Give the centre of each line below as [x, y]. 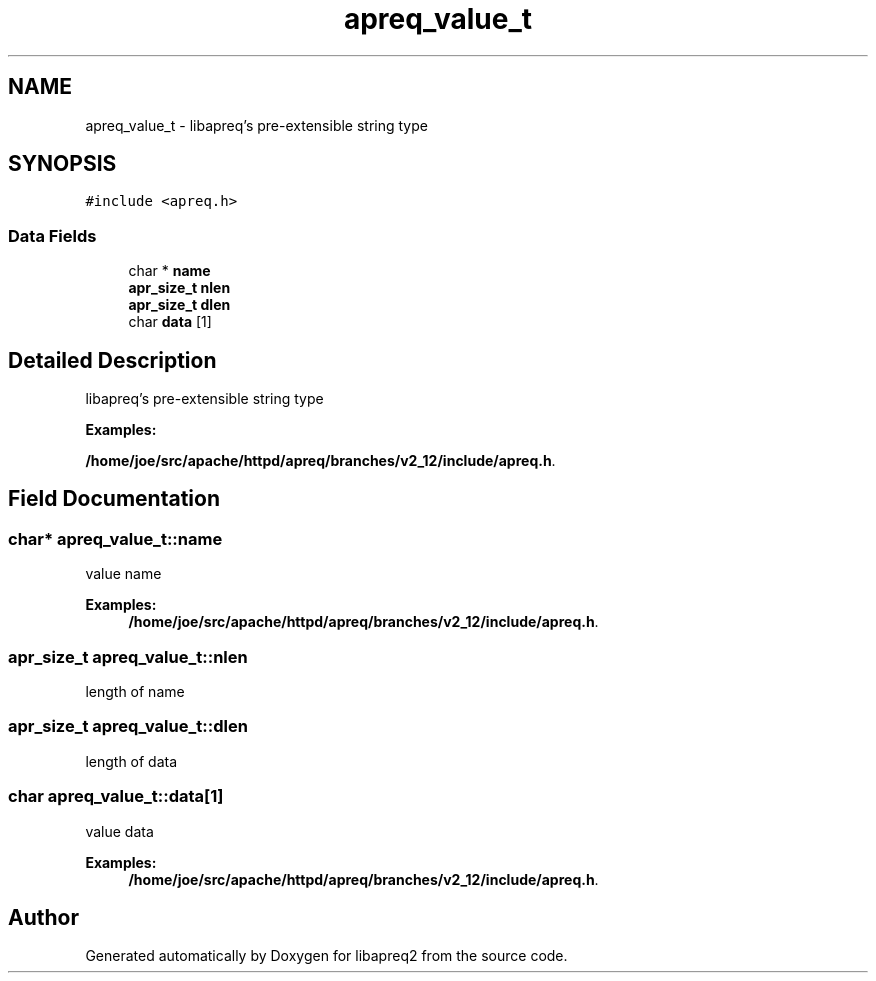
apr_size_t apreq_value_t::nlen [128, 656]
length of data [131, 761]
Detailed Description [112, 360]
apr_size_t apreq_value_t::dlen [128, 726]
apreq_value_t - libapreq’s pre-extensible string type [256, 125]
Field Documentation [114, 499]
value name [123, 574]
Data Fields [52, 235]
